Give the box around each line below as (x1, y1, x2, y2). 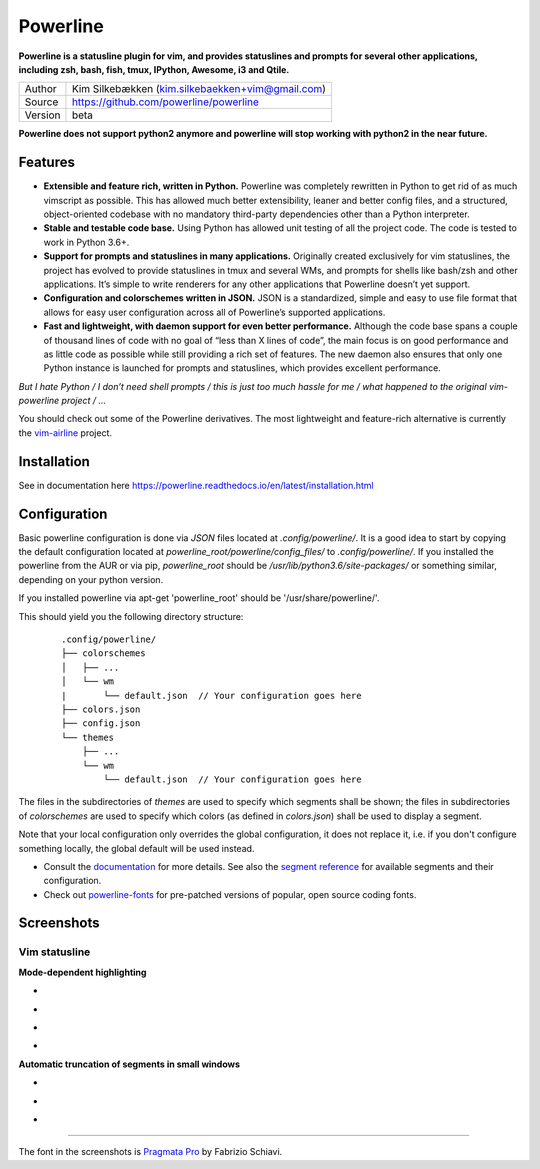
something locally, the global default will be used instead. (18, 842, 255, 854)
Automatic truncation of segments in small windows (18, 1058, 240, 1070)
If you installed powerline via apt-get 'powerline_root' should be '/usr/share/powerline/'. (18, 592, 380, 604)
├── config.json (61, 718, 141, 729)
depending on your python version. (18, 573, 164, 585)
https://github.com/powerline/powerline (71, 95, 260, 109)
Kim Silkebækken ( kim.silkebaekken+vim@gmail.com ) (71, 82, 327, 96)
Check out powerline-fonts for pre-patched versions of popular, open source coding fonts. (43, 888, 417, 900)
